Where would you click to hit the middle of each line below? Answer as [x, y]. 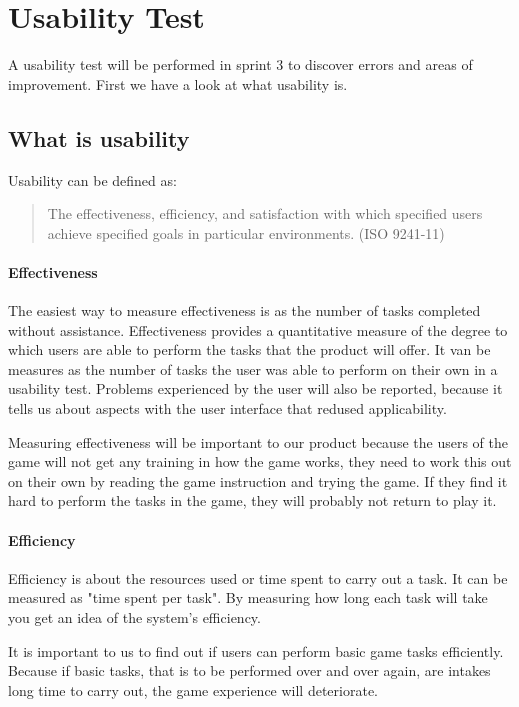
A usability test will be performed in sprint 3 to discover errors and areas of [240, 64]
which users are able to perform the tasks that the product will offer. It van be [249, 349]
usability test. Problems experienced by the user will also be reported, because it [255, 388]
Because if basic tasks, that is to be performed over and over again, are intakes [249, 670]
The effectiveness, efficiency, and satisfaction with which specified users [265, 213]
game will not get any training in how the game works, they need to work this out [260, 461]
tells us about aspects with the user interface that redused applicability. [227, 408]
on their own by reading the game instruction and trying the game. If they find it [258, 480]
